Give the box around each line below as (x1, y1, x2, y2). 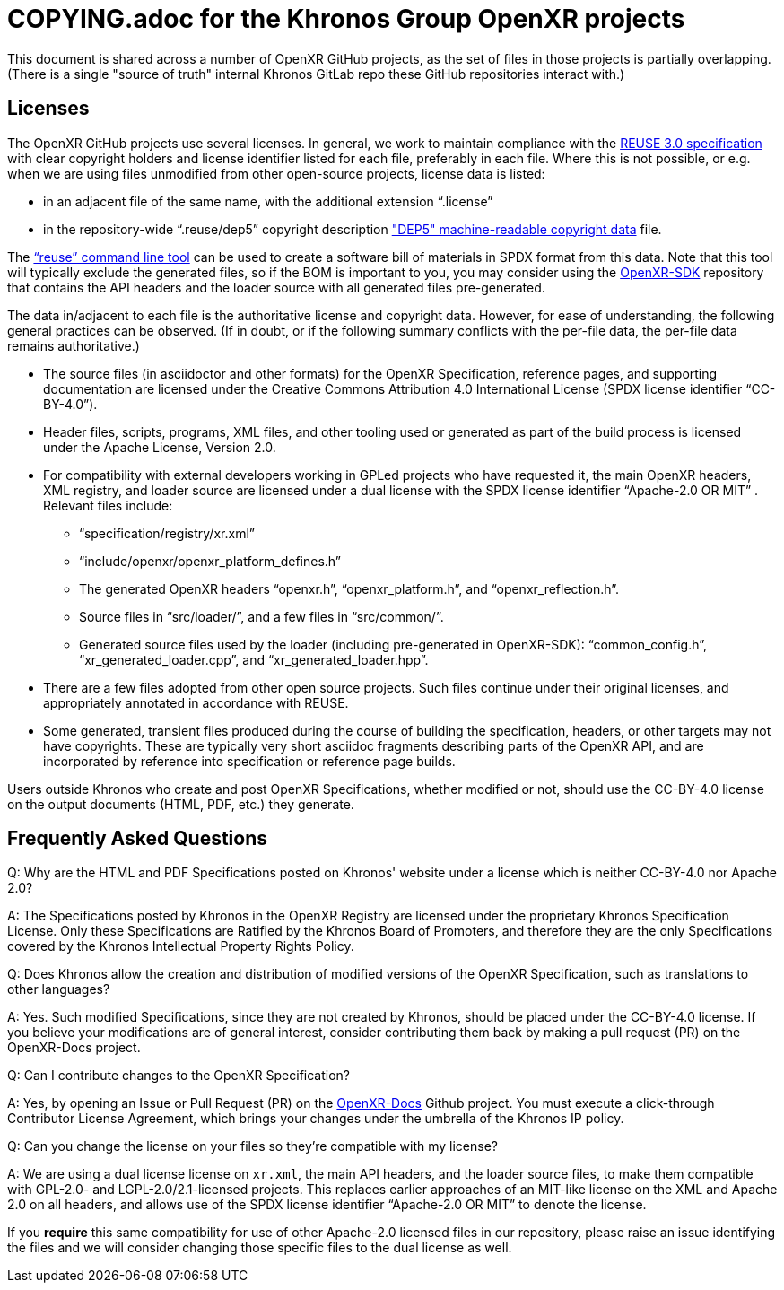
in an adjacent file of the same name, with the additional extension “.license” (43, 193, 493, 209)
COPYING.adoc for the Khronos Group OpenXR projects (7, 4, 685, 34)
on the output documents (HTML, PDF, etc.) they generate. (7, 796, 354, 812)
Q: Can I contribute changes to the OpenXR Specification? (7, 1068, 350, 1084)
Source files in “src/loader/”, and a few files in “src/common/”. (79, 608, 444, 624)
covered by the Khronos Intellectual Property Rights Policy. (7, 938, 354, 954)
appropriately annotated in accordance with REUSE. (43, 694, 349, 710)
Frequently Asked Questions (7, 827, 268, 850)
